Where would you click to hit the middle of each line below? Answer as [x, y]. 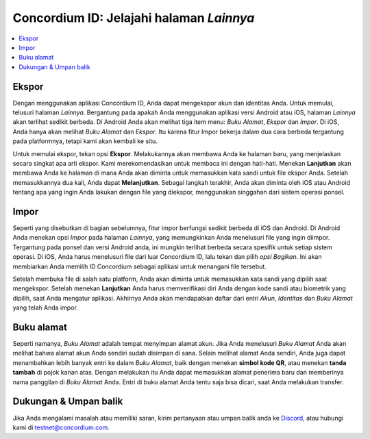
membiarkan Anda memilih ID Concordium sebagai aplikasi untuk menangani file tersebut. [139, 266]
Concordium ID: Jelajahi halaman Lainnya [134, 18]
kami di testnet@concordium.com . [61, 427]
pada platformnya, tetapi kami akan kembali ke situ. [85, 141]
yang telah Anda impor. [45, 308]
